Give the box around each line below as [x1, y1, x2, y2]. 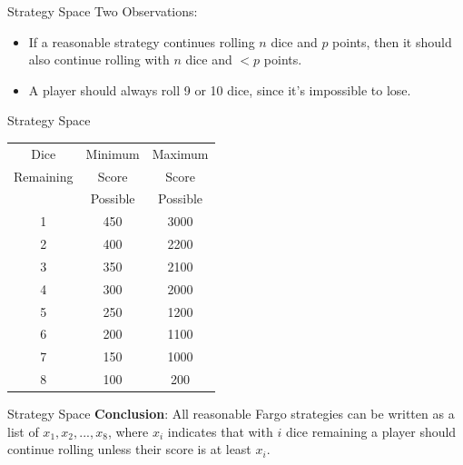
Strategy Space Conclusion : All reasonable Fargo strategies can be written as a [7, 404, 455, 423]
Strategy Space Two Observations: [7, 2, 198, 20]
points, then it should [332, 32, 452, 51]
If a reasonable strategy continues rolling [28, 32, 255, 51]
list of [7, 421, 39, 440]
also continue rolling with [28, 50, 170, 69]
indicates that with [167, 421, 273, 440]
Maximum [152, 143, 209, 163]
